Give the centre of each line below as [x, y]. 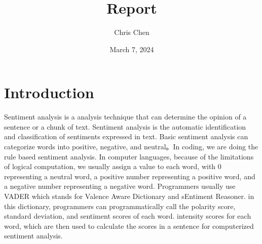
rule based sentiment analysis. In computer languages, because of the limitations [129, 156]
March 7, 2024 [132, 49]
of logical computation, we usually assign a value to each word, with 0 [113, 166]
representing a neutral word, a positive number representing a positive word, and [130, 176]
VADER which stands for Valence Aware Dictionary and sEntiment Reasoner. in [129, 196]
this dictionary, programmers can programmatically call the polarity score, [120, 206]
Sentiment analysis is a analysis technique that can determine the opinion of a [125, 117]
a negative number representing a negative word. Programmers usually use [120, 186]
